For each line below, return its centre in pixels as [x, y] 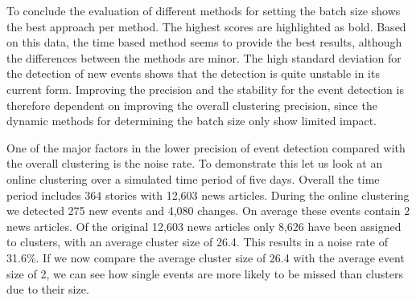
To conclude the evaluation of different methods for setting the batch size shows [204, 10]
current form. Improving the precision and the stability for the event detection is [205, 89]
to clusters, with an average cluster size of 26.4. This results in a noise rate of [198, 242]
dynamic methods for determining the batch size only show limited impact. [192, 121]
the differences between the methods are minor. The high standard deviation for [204, 57]
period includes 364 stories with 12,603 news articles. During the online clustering [208, 195]
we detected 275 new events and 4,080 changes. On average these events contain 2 [208, 211]
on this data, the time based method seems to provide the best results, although [204, 42]
